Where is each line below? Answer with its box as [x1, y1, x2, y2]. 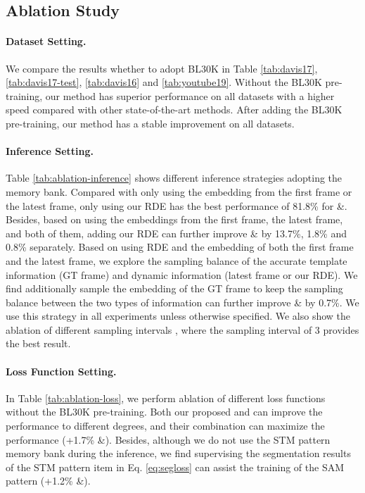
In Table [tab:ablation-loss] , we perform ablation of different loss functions [6, 390, 326, 405]
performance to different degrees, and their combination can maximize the [6, 418, 325, 433]
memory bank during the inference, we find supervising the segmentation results [6, 446, 351, 461]
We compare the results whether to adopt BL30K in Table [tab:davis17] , [6, 61, 318, 75]
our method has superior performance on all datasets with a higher [45, 88, 335, 103]
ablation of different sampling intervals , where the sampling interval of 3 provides [6, 322, 359, 337]
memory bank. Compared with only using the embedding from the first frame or [6, 184, 352, 199]
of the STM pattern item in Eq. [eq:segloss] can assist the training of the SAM [6, 459, 345, 474]
